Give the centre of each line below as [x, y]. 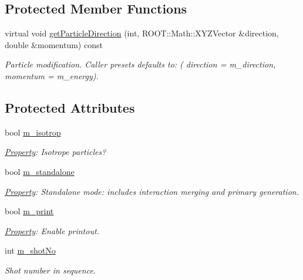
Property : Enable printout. [52, 230]
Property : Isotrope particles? [55, 152]
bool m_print [29, 211]
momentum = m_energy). [52, 75]
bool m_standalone [40, 171]
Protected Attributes [70, 107]
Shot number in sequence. [51, 270]
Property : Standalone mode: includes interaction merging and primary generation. [152, 191]
